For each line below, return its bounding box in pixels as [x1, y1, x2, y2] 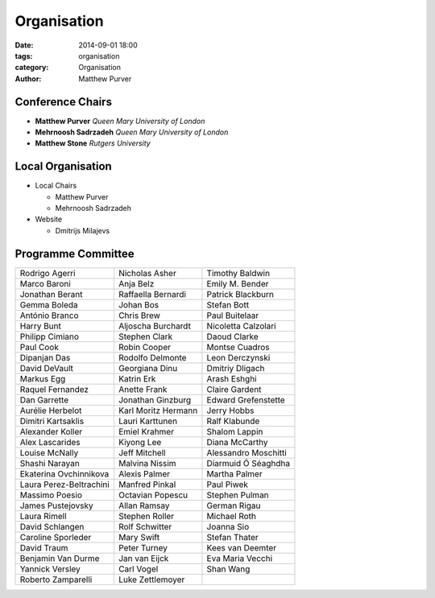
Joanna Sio [206, 521, 250, 532]
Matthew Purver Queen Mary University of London [35, 116, 205, 126]
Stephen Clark [118, 331, 173, 342]
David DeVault [19, 362, 74, 373]
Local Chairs [35, 181, 77, 191]
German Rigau [206, 500, 261, 511]
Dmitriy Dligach [206, 362, 265, 373]
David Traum [19, 542, 68, 553]
